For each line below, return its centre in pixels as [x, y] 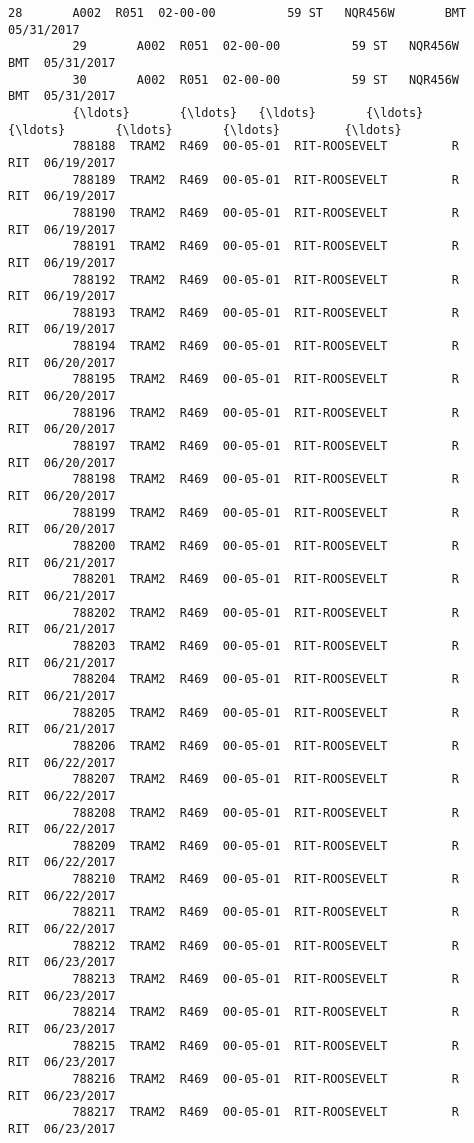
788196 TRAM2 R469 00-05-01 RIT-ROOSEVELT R [266, 412]
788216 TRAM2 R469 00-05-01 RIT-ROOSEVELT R [266, 1079]
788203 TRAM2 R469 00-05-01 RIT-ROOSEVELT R [266, 645]
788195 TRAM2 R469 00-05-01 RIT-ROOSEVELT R [266, 379]
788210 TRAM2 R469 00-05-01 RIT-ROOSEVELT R [266, 879]
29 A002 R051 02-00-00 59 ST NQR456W [266, 46]
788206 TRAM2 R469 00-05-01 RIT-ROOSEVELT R [266, 745]
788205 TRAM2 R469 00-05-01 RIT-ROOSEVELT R [266, 712]
